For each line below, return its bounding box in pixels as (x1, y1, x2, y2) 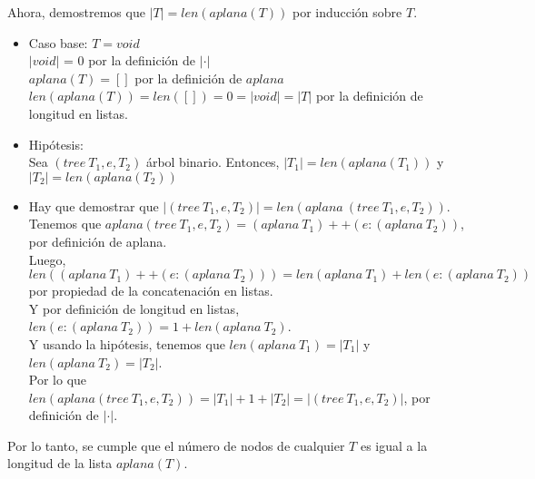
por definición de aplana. (28, 231, 167, 250)
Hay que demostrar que (28, 196, 159, 215)
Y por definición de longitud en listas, (28, 298, 240, 318)
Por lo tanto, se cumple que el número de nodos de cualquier (7, 435, 345, 455)
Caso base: (28, 33, 88, 52)
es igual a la (360, 435, 428, 455)
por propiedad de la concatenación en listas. (28, 281, 273, 300)
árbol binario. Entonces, (145, 152, 280, 171)
